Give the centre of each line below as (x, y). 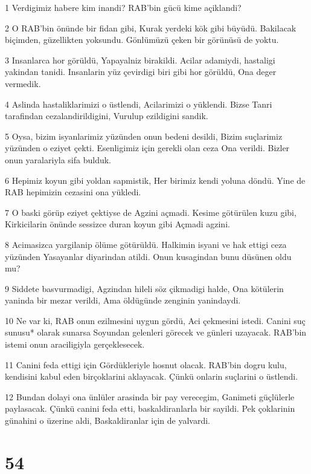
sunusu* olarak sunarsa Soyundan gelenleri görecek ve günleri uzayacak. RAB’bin (156, 332)
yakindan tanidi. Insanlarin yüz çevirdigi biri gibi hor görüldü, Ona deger (141, 72)
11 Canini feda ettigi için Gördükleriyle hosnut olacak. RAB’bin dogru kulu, (146, 364)
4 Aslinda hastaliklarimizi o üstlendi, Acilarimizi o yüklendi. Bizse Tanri (139, 104)
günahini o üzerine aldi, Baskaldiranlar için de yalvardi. (107, 420)
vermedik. (23, 83)
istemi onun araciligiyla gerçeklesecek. (75, 344)
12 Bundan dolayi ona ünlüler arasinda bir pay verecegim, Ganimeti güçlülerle (150, 396)
